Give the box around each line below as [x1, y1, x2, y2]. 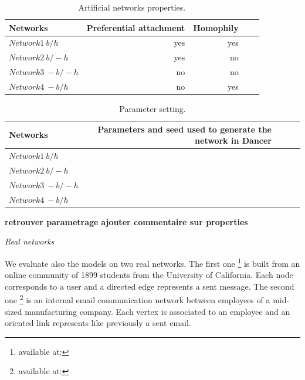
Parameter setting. [119, 103, 186, 115]
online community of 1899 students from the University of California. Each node [5, 269, 293, 281]
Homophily [193, 21, 239, 33]
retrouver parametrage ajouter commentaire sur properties [5, 215, 248, 228]
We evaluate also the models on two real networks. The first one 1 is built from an [5, 255, 300, 269]
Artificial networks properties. [78, 1, 186, 13]
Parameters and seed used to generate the [97, 123, 272, 135]
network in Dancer [195, 134, 272, 147]
